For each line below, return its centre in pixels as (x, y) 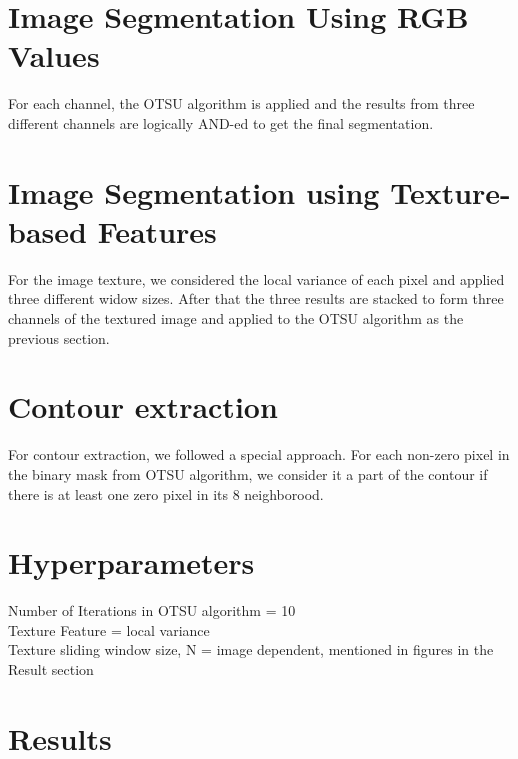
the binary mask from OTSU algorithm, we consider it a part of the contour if (248, 473)
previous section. (59, 337)
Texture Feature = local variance (109, 629)
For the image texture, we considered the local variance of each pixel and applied (256, 278)
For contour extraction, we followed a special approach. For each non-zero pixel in (259, 454)
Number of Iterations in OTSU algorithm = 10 (152, 610)
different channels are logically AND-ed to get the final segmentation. (221, 122)
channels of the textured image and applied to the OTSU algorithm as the (236, 318)
